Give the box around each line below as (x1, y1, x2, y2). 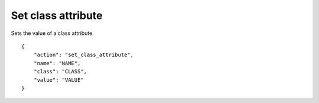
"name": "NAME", (33, 60, 81, 66)
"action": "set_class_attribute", (33, 51, 134, 59)
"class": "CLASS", (33, 68, 87, 75)
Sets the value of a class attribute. (11, 30, 94, 37)
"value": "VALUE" (33, 76, 84, 83)
